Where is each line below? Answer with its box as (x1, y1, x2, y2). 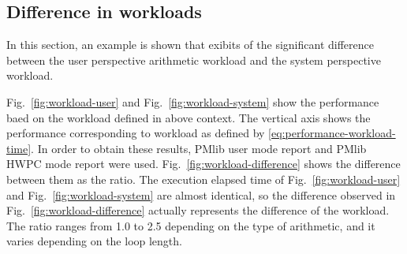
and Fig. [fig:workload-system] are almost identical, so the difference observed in (6, 186, 396, 203)
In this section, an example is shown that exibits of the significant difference (6, 36, 374, 53)
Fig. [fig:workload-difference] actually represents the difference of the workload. (6, 202, 390, 219)
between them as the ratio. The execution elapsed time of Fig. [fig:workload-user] (6, 170, 401, 187)
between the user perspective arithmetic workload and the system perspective (6, 51, 381, 68)
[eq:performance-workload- (268, 125, 396, 141)
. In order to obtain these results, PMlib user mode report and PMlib (31, 140, 367, 156)
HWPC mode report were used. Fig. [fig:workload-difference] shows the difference (6, 155, 401, 172)
